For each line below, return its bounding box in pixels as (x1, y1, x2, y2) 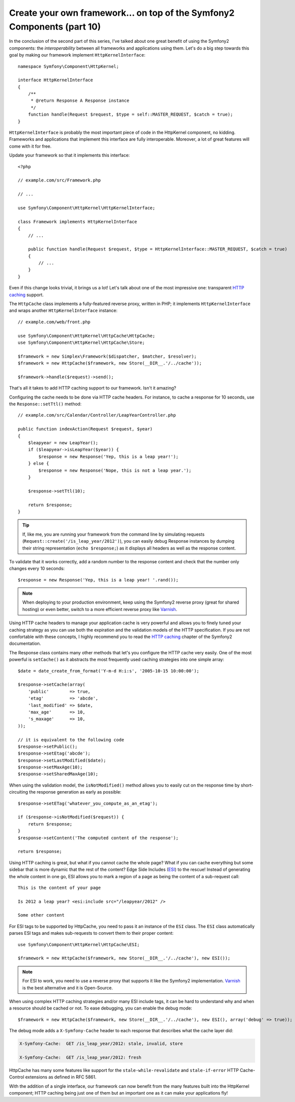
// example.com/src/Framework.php (18, 178, 101, 183)
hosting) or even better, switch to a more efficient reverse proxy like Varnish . (22, 606, 177, 612)
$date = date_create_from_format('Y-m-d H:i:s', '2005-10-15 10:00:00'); (18, 668, 200, 673)
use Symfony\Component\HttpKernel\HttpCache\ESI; (18, 942, 140, 947)
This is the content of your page (18, 885, 101, 890)
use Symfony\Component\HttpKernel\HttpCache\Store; (18, 339, 145, 345)
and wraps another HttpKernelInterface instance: (9, 307, 118, 313)
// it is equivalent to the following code (18, 737, 124, 742)
